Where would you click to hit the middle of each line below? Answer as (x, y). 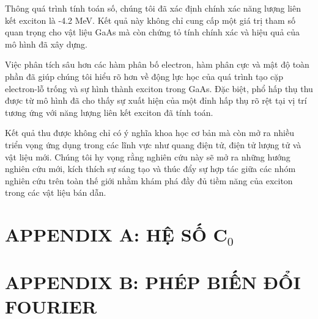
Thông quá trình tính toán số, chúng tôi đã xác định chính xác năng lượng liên (153, 8)
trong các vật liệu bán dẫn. (56, 192)
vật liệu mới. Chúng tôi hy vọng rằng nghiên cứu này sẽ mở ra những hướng (148, 156)
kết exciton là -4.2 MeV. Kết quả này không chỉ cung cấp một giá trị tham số (150, 20)
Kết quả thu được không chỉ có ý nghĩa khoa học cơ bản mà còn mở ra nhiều (150, 133)
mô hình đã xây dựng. (46, 44)
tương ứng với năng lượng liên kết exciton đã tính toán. (109, 112)
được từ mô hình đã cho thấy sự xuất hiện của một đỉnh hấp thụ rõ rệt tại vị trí (156, 100)
